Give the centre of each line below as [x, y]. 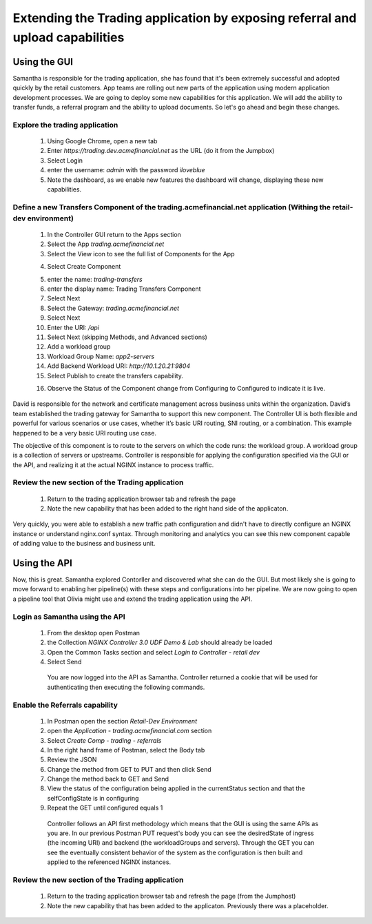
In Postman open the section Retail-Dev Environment [122, 721]
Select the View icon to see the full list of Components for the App [141, 254]
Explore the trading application [65, 125]
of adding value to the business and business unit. [84, 544]
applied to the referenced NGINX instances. [109, 862]
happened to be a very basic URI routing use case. [84, 433]
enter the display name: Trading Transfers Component [124, 289]
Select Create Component [84, 267]
